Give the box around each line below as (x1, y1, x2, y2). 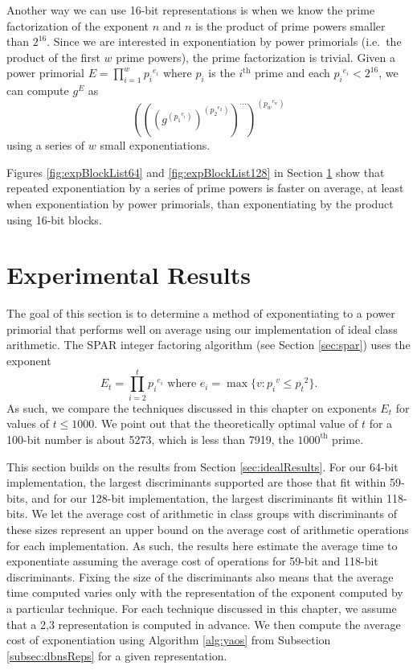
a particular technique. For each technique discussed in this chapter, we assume (6, 599, 397, 616)
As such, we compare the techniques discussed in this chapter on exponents (6, 399, 377, 416)
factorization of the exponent (6, 17, 149, 34)
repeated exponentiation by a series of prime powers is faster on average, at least (6, 179, 404, 196)
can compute (6, 82, 69, 99)
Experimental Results (6, 258, 251, 291)
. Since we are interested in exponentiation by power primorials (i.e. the (47, 33, 402, 50)
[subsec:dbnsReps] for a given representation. (6, 647, 227, 664)
